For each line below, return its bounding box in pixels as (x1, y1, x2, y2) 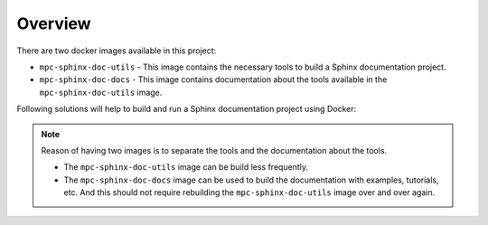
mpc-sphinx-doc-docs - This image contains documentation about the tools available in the (39, 74, 388, 85)
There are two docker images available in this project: (16, 45, 217, 56)
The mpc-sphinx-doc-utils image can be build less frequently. (63, 162, 309, 173)
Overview (16, 14, 91, 33)
